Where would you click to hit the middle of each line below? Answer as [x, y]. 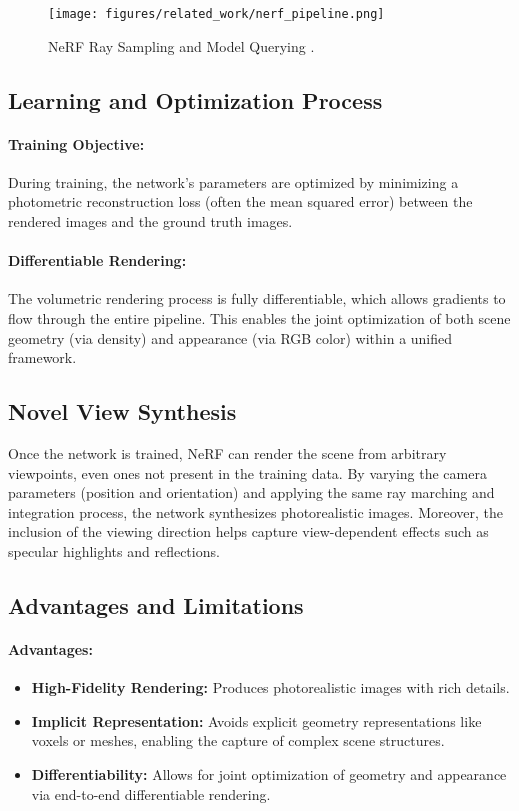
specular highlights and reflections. [114, 550]
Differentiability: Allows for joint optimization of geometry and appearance [269, 773]
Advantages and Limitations [156, 604]
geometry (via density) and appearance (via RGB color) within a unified [230, 337]
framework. [42, 357]
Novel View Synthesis [122, 411]
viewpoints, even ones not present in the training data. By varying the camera [247, 472]
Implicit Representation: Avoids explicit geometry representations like [256, 720]
